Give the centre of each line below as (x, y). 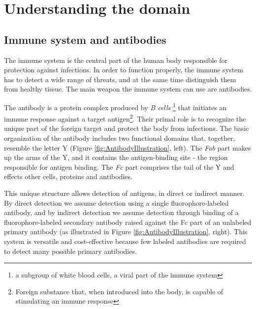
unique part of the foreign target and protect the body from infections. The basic (127, 128)
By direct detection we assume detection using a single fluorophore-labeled (116, 202)
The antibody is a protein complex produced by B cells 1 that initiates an (115, 106)
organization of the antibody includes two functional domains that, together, (120, 138)
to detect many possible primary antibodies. (70, 251)
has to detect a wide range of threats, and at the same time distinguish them (120, 79)
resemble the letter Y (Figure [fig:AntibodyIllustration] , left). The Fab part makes (128, 147)
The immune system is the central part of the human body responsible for (116, 60)
